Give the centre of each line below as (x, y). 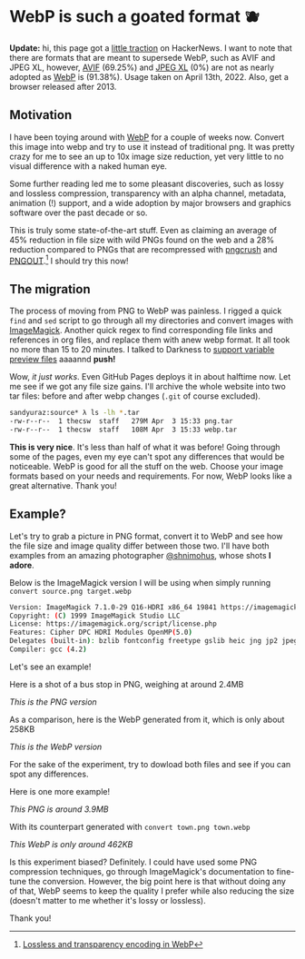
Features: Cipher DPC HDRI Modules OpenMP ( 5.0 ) (101, 633)
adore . (22, 565)
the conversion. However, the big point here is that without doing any (157, 881)
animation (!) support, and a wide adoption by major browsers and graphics (151, 203)
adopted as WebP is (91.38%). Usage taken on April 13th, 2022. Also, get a (149, 76)
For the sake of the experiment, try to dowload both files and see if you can (150, 764)
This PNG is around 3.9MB (59, 809)
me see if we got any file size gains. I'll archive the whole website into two (148, 387)
